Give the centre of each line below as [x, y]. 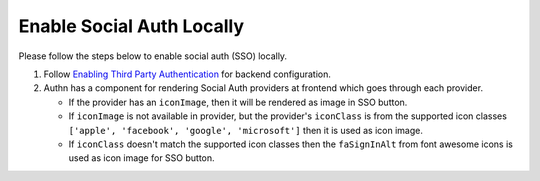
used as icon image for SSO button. [141, 158]
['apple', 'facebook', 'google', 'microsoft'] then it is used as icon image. [246, 130]
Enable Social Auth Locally [131, 26]
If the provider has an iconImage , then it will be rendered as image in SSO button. [238, 102]
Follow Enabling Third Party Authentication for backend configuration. [187, 74]
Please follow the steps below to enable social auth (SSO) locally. [153, 56]
